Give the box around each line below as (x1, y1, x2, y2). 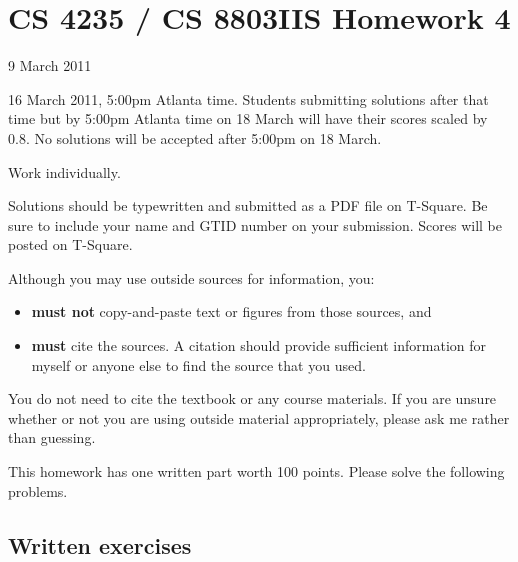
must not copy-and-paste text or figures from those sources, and (31, 301, 432, 322)
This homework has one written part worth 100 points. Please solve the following (8, 461, 505, 482)
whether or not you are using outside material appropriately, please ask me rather (8, 407, 510, 428)
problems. (8, 480, 68, 501)
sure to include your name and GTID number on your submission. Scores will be (8, 214, 502, 235)
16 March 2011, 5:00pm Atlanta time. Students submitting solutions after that (8, 88, 489, 109)
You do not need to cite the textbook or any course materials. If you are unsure (8, 388, 497, 409)
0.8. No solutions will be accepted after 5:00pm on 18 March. (8, 127, 382, 148)
